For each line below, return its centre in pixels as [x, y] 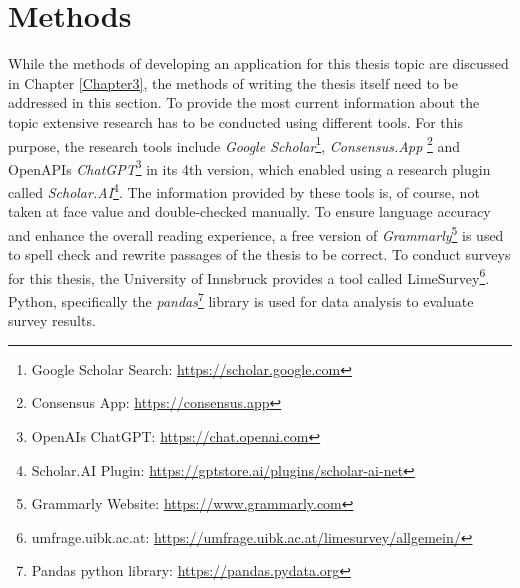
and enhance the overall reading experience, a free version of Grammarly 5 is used [256, 233]
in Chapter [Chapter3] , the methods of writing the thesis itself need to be [233, 82]
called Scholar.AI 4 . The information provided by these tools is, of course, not [244, 190]
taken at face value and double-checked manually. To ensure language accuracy [249, 211]
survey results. [52, 320]
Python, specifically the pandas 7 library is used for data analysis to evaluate [241, 299]
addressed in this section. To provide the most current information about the [244, 102]
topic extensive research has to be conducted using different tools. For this [236, 121]
